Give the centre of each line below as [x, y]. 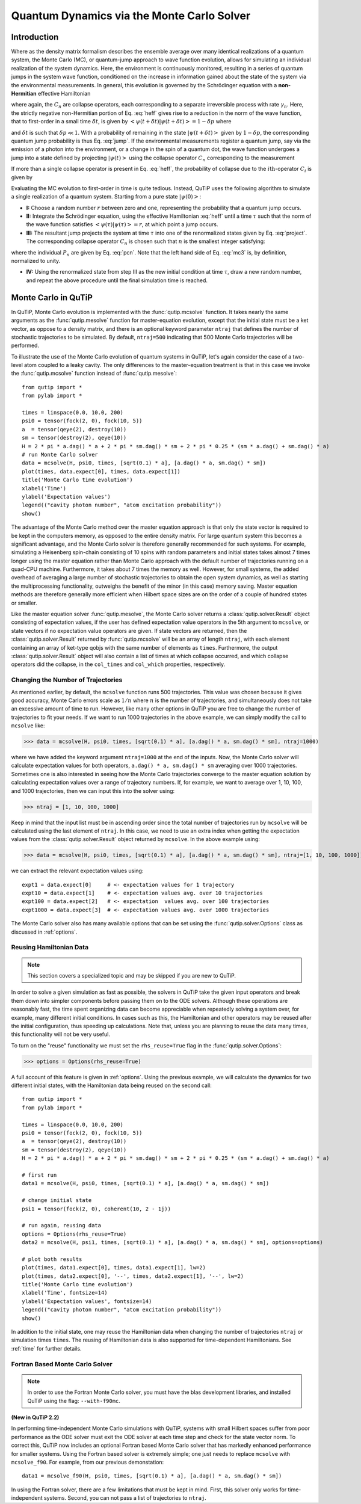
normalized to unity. [36, 261]
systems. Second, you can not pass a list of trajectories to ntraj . [125, 1498]
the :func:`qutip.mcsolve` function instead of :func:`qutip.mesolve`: [94, 374]
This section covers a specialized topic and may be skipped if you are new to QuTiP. [132, 975]
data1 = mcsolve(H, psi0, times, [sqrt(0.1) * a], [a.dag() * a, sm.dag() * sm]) [146, 1183]
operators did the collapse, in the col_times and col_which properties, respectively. [118, 664]
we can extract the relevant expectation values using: [77, 871]
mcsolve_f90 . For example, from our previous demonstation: [88, 1462]
